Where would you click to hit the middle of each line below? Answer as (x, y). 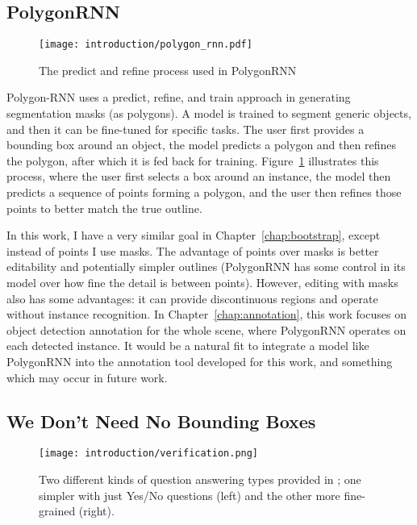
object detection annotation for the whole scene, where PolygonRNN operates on (206, 329)
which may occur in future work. (87, 377)
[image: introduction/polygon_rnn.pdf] (146, 45)
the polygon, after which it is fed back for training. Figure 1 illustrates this (193, 160)
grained (57, 511)
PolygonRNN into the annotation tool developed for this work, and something (200, 361)
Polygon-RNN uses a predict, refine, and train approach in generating (179, 97)
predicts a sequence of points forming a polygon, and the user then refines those (204, 192)
